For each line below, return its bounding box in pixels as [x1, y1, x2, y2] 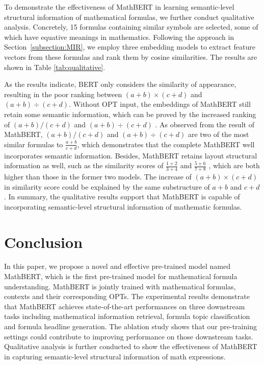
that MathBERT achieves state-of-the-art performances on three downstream [4, 301, 245, 311]
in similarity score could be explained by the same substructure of [4, 181, 210, 192]
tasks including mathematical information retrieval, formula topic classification [4, 311, 250, 322]
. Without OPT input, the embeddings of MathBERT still [69, 99, 251, 109]
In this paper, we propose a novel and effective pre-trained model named [4, 261, 231, 271]
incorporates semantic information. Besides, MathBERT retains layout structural [4, 150, 257, 161]
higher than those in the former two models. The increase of [4, 171, 192, 181]
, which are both [208, 160, 260, 171]
